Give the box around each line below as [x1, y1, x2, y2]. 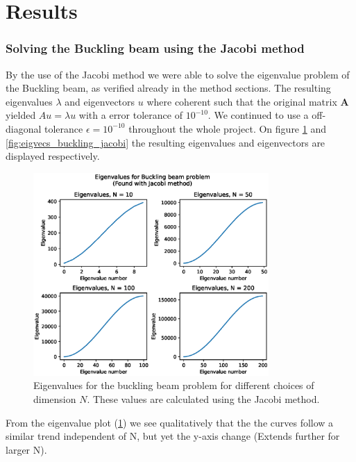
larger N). [6, 442, 47, 456]
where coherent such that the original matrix [146, 94, 337, 108]
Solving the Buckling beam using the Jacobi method [6, 40, 305, 57]
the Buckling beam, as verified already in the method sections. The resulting [6, 81, 331, 95]
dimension [33, 392, 76, 406]
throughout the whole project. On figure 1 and [128, 121, 326, 135]
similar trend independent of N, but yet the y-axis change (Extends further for [6, 429, 340, 443]
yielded [6, 108, 36, 122]
